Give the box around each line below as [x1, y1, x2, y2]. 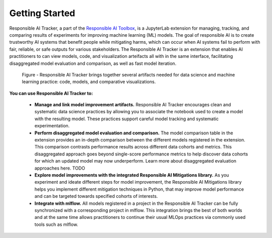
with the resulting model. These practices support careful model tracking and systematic [34, 116, 219, 122]
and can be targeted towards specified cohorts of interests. [34, 193, 158, 199]
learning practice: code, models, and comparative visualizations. [22, 78, 156, 85]
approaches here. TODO [34, 165, 85, 171]
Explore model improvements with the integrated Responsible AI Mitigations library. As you [34, 172, 229, 178]
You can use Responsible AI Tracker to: [9, 90, 93, 96]
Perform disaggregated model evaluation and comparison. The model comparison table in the [34, 130, 234, 136]
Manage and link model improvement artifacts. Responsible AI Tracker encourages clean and [34, 102, 231, 108]
